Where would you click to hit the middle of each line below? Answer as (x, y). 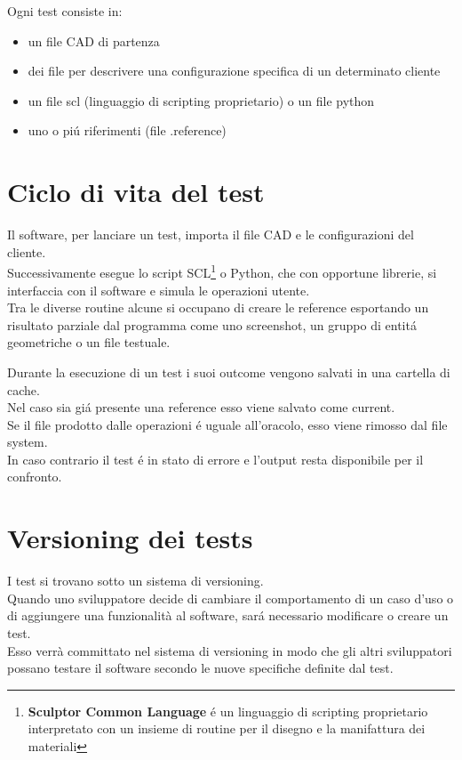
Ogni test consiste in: (65, 11)
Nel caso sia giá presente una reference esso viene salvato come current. (201, 407)
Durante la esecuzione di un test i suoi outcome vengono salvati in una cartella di (229, 372)
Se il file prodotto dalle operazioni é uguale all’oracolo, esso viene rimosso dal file (227, 424)
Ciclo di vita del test (136, 192)
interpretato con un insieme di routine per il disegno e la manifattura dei (227, 728)
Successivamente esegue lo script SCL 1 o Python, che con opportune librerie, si (222, 271)
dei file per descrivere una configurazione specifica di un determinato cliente (234, 71)
